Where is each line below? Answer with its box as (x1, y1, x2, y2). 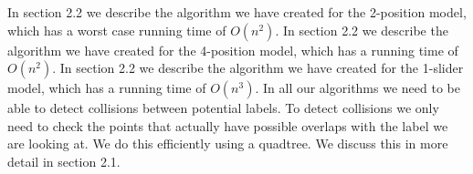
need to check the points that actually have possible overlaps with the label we (7, 116, 448, 135)
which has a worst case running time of (7, 20, 226, 39)
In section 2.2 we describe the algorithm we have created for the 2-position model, (7, 3, 467, 21)
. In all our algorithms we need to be (255, 78, 460, 97)
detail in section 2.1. (7, 151, 121, 170)
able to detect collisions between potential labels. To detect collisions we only (7, 98, 439, 118)
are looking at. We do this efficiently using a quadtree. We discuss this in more (7, 134, 448, 153)
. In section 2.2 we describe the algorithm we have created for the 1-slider (52, 58, 464, 77)
